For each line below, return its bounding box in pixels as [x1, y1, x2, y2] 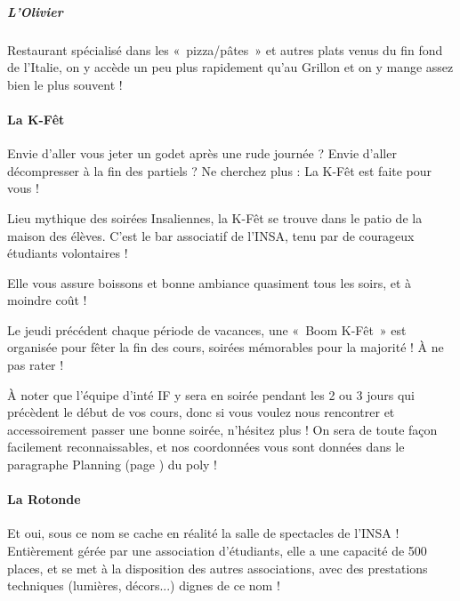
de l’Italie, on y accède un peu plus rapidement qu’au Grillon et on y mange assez [7, 58, 454, 76]
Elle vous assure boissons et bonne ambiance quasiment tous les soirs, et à [7, 273, 412, 292]
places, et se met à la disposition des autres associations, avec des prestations [7, 558, 428, 577]
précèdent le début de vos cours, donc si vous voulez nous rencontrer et [7, 403, 395, 421]
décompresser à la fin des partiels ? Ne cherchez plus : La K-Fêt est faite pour [7, 161, 432, 180]
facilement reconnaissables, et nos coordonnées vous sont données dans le [7, 437, 405, 456]
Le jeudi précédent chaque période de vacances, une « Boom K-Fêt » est [7, 320, 407, 339]
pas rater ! [7, 356, 64, 374]
